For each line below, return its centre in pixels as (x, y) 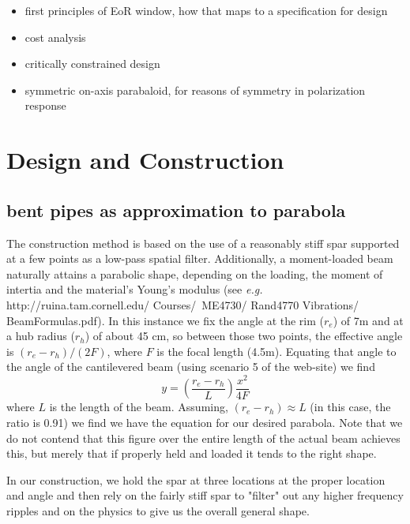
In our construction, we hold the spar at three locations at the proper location (196, 479)
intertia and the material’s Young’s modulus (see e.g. (135, 289)
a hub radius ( (41, 336)
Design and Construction (145, 160)
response (45, 105)
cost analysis (55, 37)
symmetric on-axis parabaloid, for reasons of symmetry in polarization (195, 90)
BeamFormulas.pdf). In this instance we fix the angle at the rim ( (166, 320)
